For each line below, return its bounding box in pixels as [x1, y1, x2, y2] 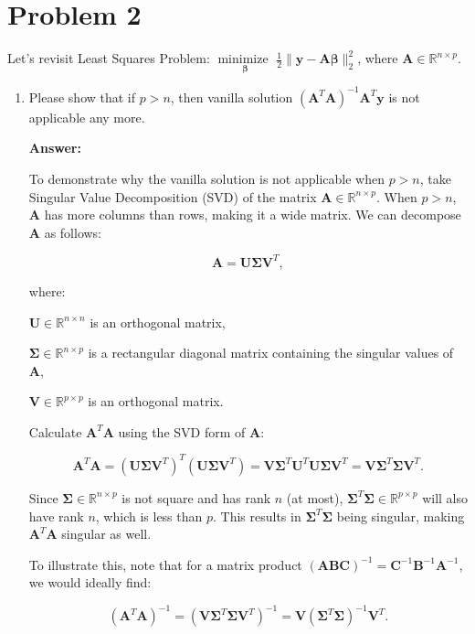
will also [422, 488, 469, 507]
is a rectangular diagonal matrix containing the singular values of [88, 343, 454, 362]
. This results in [213, 506, 301, 525]
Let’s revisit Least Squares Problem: [7, 48, 210, 68]
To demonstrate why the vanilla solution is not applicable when [28, 169, 385, 188]
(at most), [286, 488, 343, 507]
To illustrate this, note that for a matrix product [28, 554, 302, 574]
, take [419, 169, 451, 188]
